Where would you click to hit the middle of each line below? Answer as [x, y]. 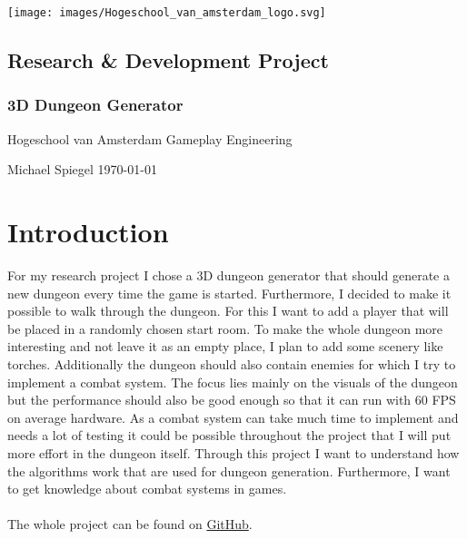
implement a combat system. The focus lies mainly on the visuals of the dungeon [233, 382]
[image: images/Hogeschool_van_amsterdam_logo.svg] [167, 13]
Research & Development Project [168, 60]
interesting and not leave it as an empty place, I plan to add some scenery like [225, 346]
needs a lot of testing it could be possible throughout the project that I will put [229, 435]
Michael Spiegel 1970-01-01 [82, 169]
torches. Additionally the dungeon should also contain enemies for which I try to [232, 363]
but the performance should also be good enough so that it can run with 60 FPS [232, 400]
